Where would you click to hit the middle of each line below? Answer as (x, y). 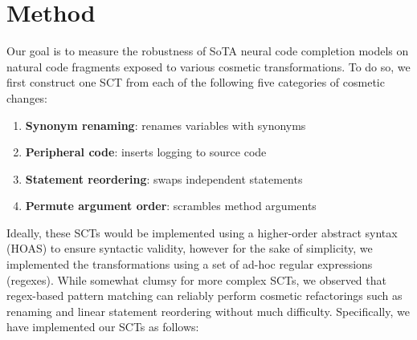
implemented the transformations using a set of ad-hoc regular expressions (190, 264)
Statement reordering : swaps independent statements (164, 178)
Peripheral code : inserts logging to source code (146, 152)
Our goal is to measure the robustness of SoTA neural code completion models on (208, 51)
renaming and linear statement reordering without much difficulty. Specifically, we (208, 311)
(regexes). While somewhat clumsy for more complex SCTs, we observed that (196, 279)
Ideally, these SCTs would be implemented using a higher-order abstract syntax (202, 232)
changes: (27, 97)
